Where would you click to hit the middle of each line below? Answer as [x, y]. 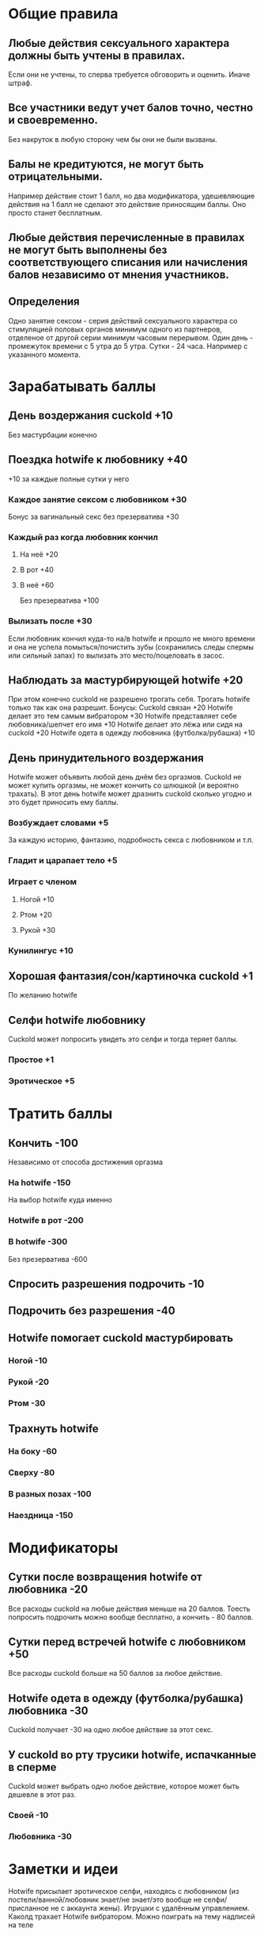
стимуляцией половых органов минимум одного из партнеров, [115, 329]
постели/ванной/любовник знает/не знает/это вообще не [105, 1900]
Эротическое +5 [41, 1081]
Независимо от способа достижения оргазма [86, 1162]
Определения [44, 302]
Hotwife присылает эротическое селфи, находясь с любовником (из [124, 1891]
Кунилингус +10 [41, 950]
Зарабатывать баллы [82, 387]
